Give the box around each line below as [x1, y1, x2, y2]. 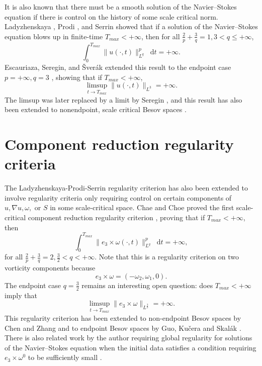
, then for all [141, 31, 180, 41]
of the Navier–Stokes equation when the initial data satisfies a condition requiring [5, 342, 256, 352]
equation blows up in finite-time [5, 31, 103, 41]
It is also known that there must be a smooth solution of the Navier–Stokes [5, 2, 237, 12]
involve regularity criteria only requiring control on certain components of [5, 192, 232, 203]
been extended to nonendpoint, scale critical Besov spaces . [5, 104, 187, 115]
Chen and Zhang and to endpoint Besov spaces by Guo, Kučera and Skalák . [5, 322, 241, 333]
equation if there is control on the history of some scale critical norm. [5, 11, 218, 22]
